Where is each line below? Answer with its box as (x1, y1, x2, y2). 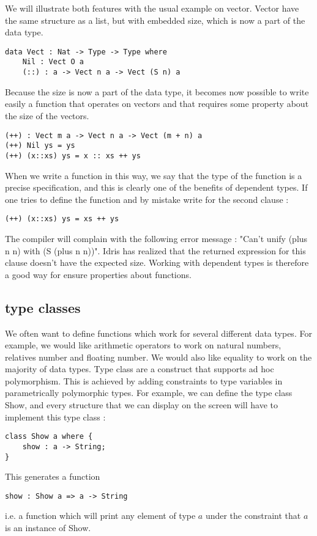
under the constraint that (205, 509, 301, 522)
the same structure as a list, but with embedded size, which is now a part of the (5, 13, 305, 26)
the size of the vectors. (5, 109, 89, 122)
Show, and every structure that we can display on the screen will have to (5, 398, 278, 411)
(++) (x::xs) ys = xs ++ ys (5, 215, 119, 224)
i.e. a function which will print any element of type (5, 509, 196, 522)
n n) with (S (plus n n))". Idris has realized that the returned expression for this (5, 244, 306, 257)
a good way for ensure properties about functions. (5, 268, 192, 281)
